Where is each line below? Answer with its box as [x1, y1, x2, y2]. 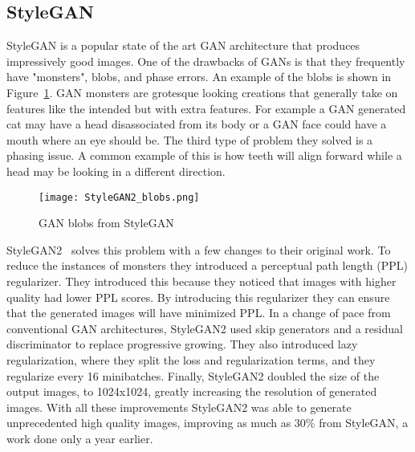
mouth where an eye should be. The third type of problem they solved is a [6, 131, 373, 148]
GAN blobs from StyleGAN [39, 214, 174, 231]
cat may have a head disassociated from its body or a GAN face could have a [6, 116, 387, 132]
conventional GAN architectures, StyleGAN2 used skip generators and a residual [6, 320, 403, 336]
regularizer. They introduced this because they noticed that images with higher [6, 272, 397, 289]
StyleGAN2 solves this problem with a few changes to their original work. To [6, 241, 391, 258]
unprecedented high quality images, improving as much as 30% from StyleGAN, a [6, 414, 409, 431]
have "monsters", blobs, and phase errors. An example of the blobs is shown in [6, 68, 392, 85]
